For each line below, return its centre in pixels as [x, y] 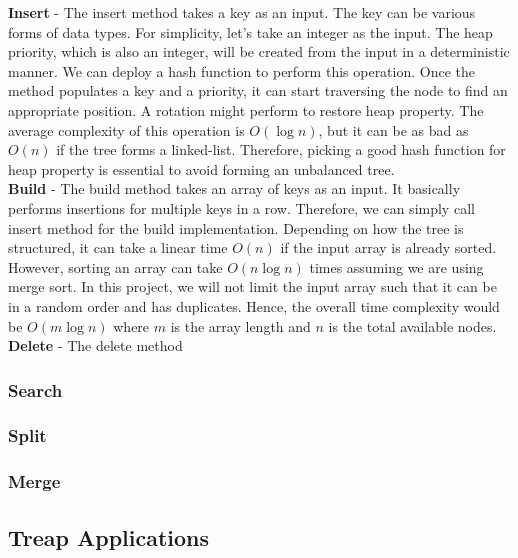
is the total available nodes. [412, 325]
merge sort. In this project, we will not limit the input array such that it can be [252, 286]
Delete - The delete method [95, 345]
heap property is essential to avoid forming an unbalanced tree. [201, 168]
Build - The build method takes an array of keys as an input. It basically [234, 188]
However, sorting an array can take [115, 266]
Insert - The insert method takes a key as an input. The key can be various [242, 12]
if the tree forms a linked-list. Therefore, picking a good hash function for [281, 149]
